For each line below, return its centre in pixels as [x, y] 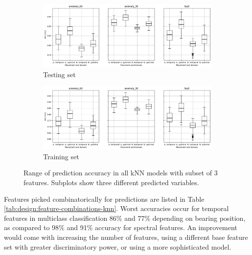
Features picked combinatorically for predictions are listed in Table [104, 199]
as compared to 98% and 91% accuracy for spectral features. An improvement [121, 227]
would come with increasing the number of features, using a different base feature [126, 237]
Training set [61, 156]
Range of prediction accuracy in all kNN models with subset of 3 [121, 173]
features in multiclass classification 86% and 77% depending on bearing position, [125, 218]
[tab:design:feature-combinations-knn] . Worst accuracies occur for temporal [116, 208]
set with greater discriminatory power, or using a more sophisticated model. [118, 246]
